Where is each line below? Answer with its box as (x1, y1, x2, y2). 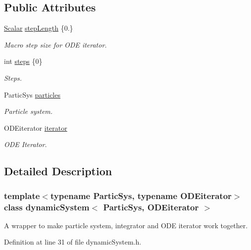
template (4, 189, 40, 201)
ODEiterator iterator (4, 122, 67, 133)
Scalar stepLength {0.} (4, 23, 73, 33)
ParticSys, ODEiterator (103, 200, 199, 213)
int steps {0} (4, 56, 43, 66)
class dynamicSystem (4, 200, 90, 213)
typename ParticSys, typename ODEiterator (50, 189, 232, 201)
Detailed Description (4, 163, 112, 179)
